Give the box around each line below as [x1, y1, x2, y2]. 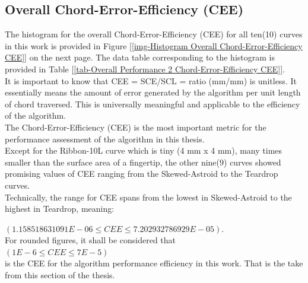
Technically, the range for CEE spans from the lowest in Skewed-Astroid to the [5, 190, 292, 203]
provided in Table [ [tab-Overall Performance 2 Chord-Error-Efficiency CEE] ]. [5, 62, 285, 75]
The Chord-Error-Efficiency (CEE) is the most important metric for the [5, 120, 266, 133]
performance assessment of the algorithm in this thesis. [5, 132, 205, 145]
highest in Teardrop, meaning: [5, 202, 115, 215]
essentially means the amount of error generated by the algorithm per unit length [5, 86, 301, 98]
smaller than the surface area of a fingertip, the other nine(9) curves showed [5, 155, 281, 168]
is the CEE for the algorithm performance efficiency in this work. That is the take [5, 257, 303, 269]
